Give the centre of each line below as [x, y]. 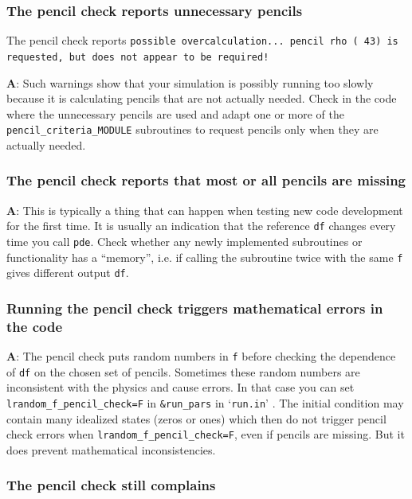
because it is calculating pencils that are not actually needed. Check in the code [202, 98]
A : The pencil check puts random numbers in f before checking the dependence [201, 356]
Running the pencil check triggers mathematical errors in [195, 308]
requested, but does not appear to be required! [138, 57]
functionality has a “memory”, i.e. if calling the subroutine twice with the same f [205, 257]
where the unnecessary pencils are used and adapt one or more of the [175, 113]
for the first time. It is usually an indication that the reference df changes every [201, 226]
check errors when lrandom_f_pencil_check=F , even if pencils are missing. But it [206, 434]
